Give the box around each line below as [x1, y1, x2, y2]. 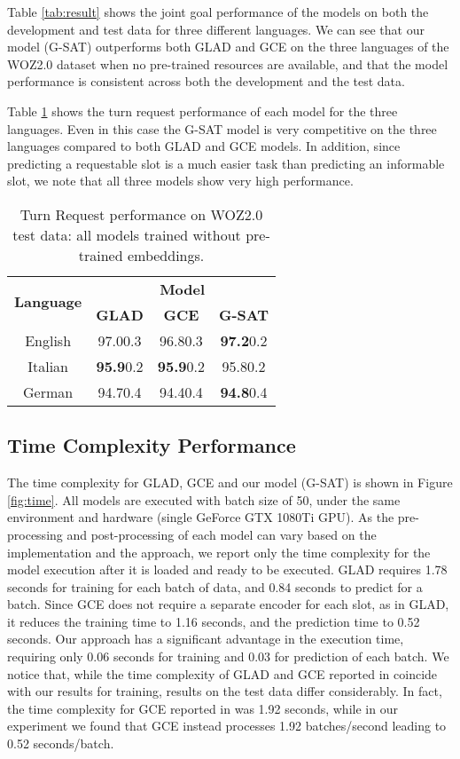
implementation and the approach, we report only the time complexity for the [7, 542, 431, 561]
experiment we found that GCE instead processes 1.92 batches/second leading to [7, 716, 447, 735]
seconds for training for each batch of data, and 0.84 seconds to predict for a [7, 577, 423, 596]
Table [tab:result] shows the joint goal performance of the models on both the [7, 3, 429, 20]
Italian [27, 355, 69, 376]
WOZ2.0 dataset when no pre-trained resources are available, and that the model [7, 54, 448, 73]
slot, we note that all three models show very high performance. [7, 171, 354, 190]
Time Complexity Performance [7, 431, 296, 459]
